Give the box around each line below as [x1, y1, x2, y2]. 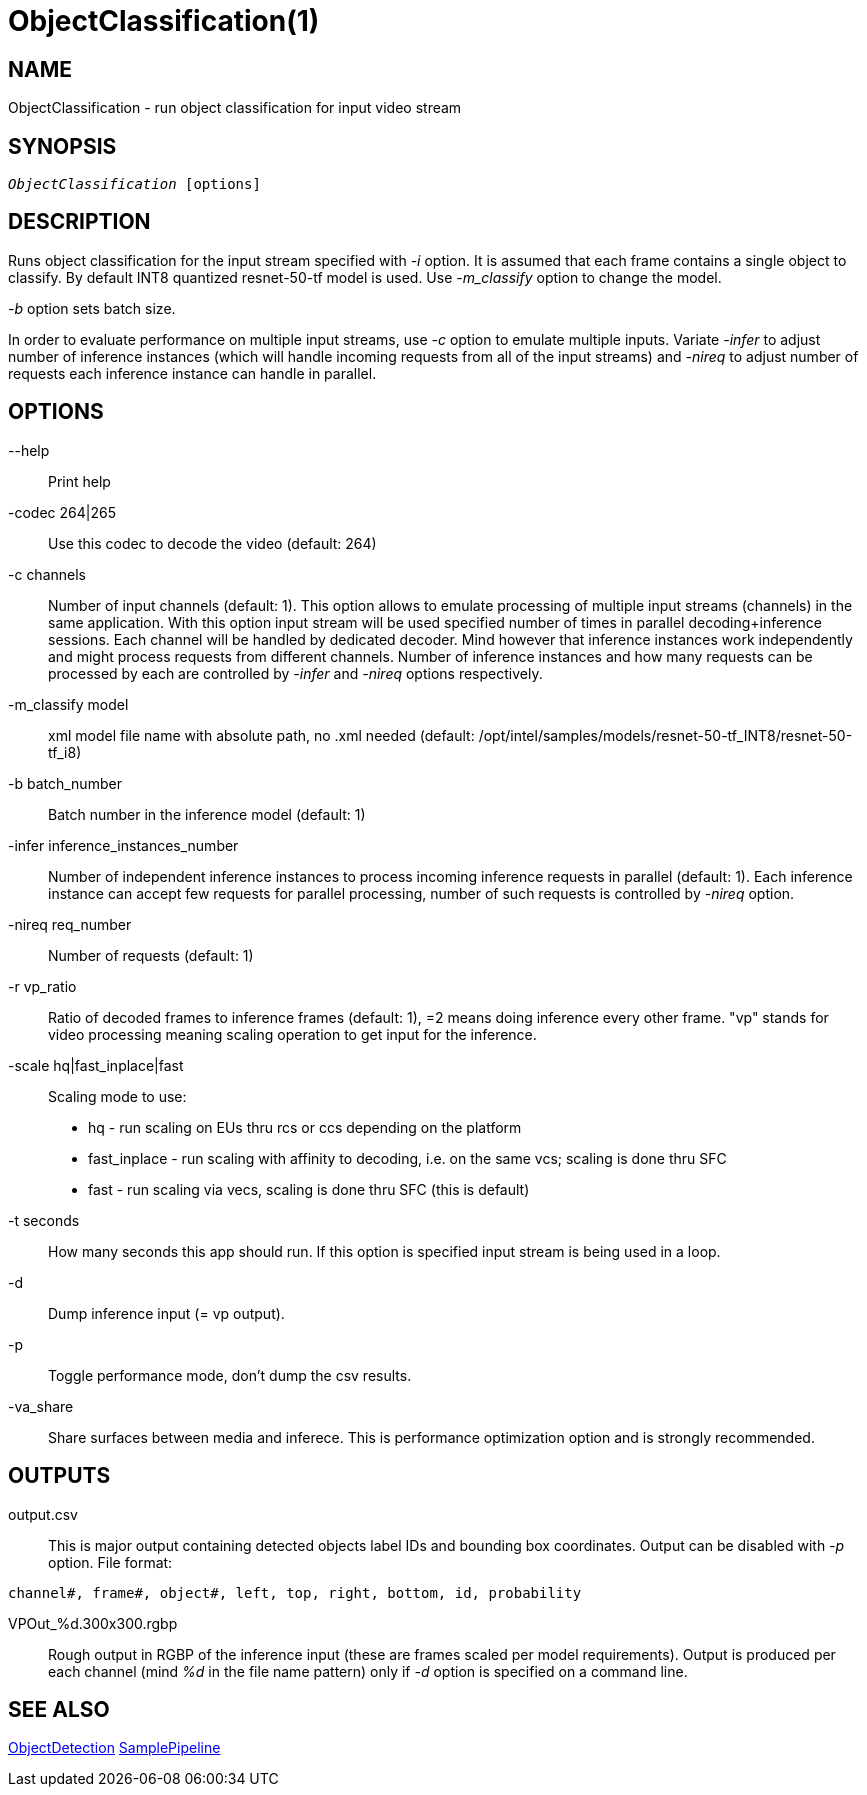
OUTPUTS [8, 1463, 111, 1489]
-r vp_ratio [8, 977, 77, 995]
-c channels [8, 565, 86, 583]
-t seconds [8, 1211, 80, 1229]
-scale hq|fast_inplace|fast [8, 1056, 184, 1074]
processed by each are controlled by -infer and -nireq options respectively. [48, 664, 543, 682]
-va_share [8, 1397, 74, 1415]
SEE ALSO [8, 1696, 110, 1722]
